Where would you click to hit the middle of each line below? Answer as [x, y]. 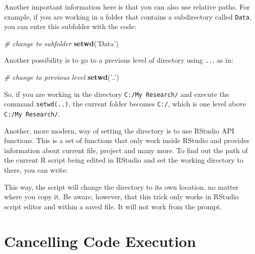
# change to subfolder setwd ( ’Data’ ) [61, 43]
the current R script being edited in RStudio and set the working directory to [124, 160]
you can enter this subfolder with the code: [70, 26]
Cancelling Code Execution [100, 241]
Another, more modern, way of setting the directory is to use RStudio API [119, 130]
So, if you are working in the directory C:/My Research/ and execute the [117, 94]
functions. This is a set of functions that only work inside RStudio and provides [127, 140]
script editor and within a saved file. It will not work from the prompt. [113, 206]
